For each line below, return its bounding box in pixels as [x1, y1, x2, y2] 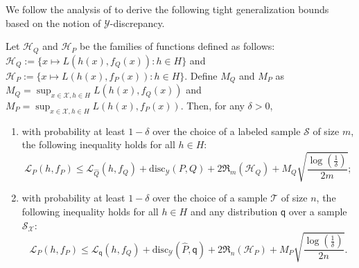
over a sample [288, 204, 347, 219]
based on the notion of [6, 15, 101, 30]
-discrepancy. [110, 15, 165, 30]
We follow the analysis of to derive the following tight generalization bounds [6, 2, 329, 16]
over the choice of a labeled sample [152, 123, 301, 138]
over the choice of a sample [152, 190, 268, 205]
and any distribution [190, 204, 278, 219]
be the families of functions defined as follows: [80, 39, 275, 53]
